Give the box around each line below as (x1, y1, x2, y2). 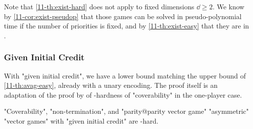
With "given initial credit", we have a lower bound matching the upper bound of (4, 70, 246, 80)
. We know (212, 1, 245, 11)
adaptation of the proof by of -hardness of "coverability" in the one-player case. (4, 89, 242, 100)
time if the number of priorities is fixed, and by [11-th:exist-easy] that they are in (4, 21, 249, 31)
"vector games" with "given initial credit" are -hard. (4, 115, 158, 126)
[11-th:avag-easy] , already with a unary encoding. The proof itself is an (4, 80, 218, 90)
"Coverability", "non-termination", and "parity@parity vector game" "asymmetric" (4, 106, 249, 116)
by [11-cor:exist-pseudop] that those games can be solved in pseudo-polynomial (4, 11, 242, 21)
